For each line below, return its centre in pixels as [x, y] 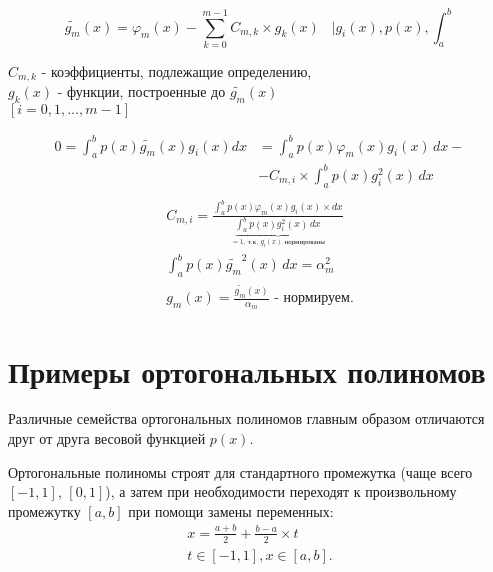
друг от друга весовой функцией [107, 438]
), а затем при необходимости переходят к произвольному [281, 491]
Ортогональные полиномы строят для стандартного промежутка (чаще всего [240, 471]
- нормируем [312, 298]
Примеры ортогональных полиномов [247, 370]
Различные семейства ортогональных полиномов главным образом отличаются [246, 418]
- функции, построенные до [141, 91]
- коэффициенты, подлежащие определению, [176, 70]
